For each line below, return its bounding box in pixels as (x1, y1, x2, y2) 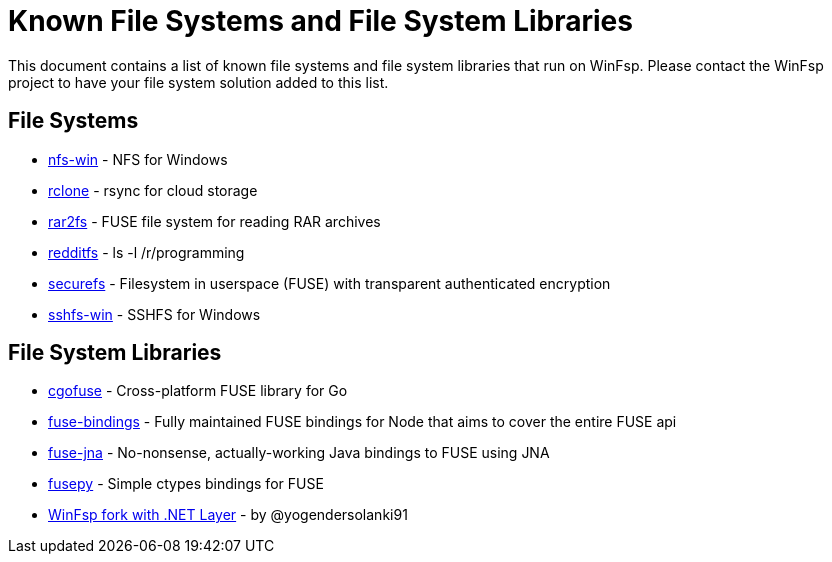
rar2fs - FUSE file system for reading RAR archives (48, 212, 381, 230)
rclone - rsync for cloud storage (48, 181, 258, 199)
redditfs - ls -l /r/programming (48, 243, 245, 261)
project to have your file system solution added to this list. (8, 73, 389, 91)
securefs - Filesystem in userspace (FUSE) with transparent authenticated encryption (48, 274, 611, 292)
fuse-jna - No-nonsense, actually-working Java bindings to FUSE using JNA (48, 444, 550, 462)
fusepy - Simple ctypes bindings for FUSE (48, 475, 324, 493)
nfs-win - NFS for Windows (48, 150, 228, 168)
